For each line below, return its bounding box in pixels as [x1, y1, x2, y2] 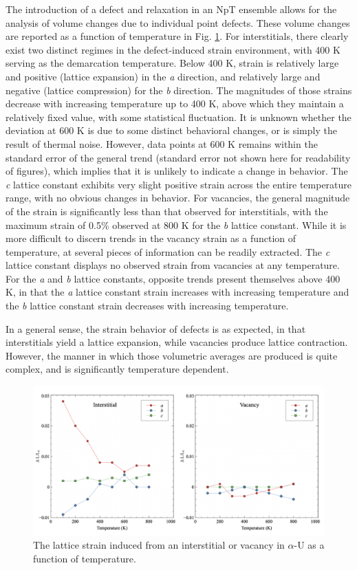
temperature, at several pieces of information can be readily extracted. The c [6, 244, 330, 259]
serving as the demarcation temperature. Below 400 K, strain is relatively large [6, 56, 339, 70]
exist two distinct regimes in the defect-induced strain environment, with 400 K [6, 42, 340, 56]
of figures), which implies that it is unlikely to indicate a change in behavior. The [6, 164, 348, 178]
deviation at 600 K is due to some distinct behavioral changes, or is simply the [6, 123, 337, 138]
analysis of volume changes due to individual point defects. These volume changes [6, 15, 350, 30]
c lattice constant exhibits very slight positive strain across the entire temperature [6, 177, 352, 191]
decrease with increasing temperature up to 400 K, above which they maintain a [6, 96, 344, 111]
